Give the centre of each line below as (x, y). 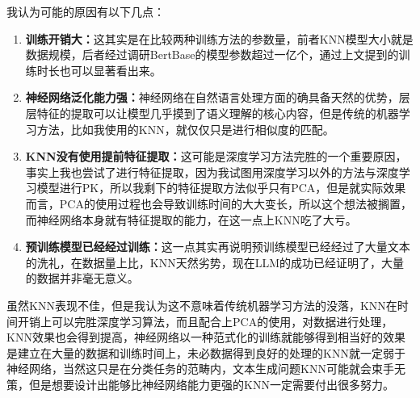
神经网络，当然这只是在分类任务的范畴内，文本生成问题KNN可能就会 (189, 369)
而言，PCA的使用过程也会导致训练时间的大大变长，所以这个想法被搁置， (218, 203)
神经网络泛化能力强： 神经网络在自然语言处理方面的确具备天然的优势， (212, 97)
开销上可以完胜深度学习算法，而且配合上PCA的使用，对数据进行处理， (205, 321)
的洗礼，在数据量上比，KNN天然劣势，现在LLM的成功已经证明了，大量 (215, 262)
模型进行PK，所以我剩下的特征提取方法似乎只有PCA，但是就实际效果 (221, 188)
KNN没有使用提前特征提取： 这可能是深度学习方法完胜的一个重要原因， (216, 156)
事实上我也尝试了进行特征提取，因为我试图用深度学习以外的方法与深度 (212, 172)
